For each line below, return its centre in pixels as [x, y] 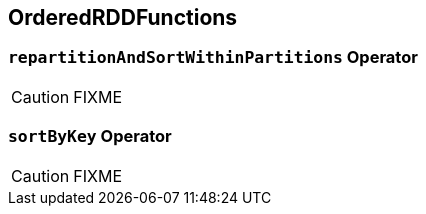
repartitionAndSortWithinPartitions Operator [213, 57]
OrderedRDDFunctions [123, 17]
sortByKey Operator [90, 136]
